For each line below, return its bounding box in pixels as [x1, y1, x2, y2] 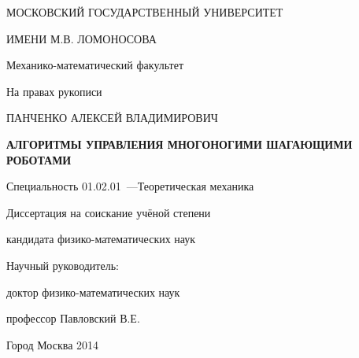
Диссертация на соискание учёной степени [6, 204, 211, 220]
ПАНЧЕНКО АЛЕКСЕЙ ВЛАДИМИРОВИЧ [6, 109, 218, 126]
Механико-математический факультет [6, 57, 184, 73]
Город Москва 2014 [6, 336, 99, 352]
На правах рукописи [6, 83, 102, 99]
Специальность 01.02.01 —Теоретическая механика [6, 178, 254, 194]
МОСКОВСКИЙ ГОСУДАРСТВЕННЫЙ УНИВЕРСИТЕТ [6, 4, 283, 20]
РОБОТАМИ [6, 151, 72, 168]
